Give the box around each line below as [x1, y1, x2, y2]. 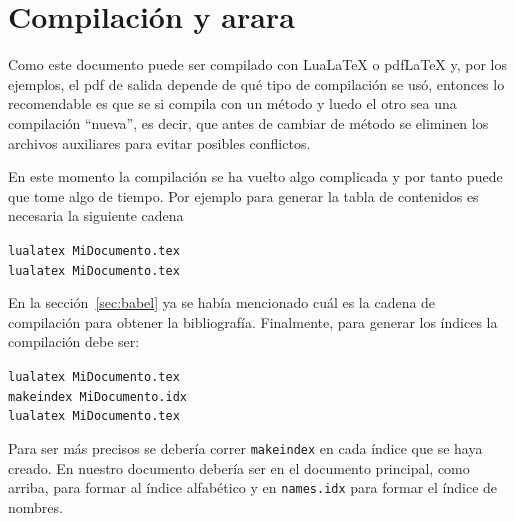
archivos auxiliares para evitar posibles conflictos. [8, 132, 311, 153]
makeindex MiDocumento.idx [8, 389, 187, 404]
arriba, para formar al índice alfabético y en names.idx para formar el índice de [8, 477, 498, 498]
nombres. [8, 496, 63, 517]
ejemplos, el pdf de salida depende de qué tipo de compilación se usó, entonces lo [8, 73, 505, 94]
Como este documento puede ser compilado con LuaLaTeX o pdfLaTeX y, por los [8, 54, 508, 75]
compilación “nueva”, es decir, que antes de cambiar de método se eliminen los [8, 112, 489, 133]
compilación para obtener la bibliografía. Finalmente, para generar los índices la [8, 311, 498, 332]
